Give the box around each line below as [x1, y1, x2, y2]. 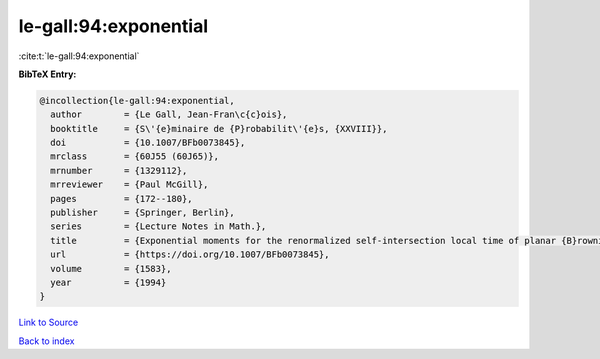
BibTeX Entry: [18, 68, 77, 80]
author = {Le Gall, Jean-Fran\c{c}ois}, [50, 109, 288, 120]
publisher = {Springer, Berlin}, [50, 207, 235, 219]
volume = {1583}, [50, 263, 172, 274]
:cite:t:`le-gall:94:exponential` [18, 50, 140, 62]
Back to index [18, 335, 75, 347]
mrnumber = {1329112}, [50, 165, 188, 176]
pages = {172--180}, [50, 193, 194, 204]
